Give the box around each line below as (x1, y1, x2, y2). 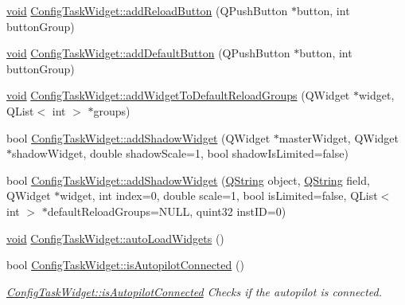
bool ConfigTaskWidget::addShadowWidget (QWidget (6, 129, 271, 146)
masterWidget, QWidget (278, 129, 399, 146)
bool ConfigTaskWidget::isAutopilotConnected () (6, 256, 244, 273)
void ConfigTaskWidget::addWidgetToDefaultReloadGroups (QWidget (6, 87, 350, 104)
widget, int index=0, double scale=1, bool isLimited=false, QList (60, 187, 378, 204)
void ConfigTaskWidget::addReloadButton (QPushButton (6, 2, 288, 18)
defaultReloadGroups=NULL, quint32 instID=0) (47, 202, 286, 219)
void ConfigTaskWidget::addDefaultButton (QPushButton (6, 45, 290, 61)
